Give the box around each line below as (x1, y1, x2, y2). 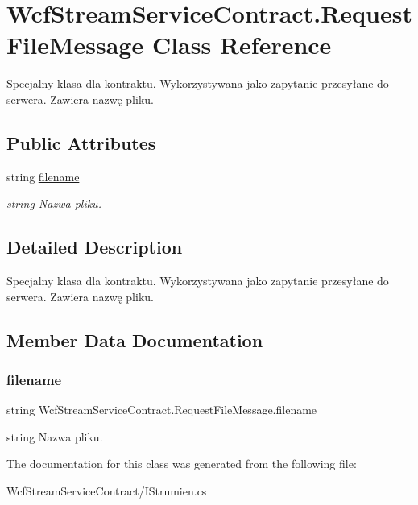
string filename (6, 168, 80, 184)
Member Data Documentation (6, 327, 263, 352)
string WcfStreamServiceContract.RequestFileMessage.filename (6, 401, 317, 418)
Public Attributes (6, 130, 156, 155)
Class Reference (151, 28, 332, 61)
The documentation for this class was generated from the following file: (6, 455, 357, 472)
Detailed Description (6, 234, 183, 259)
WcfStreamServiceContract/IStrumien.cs (6, 482, 207, 499)
